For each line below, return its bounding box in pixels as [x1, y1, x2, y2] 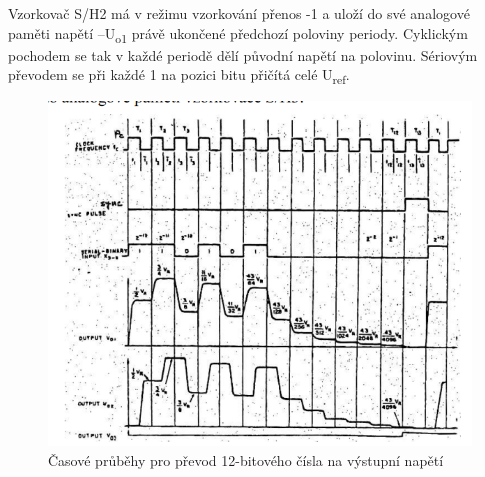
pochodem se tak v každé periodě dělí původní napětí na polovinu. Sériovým [8, 44, 478, 65]
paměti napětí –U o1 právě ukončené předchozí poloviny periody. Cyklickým [8, 22, 468, 46]
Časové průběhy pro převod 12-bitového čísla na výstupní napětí [48, 449, 444, 470]
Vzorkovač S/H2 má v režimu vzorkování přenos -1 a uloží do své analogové [8, 3, 470, 23]
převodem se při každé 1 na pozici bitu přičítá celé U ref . [8, 64, 350, 88]
